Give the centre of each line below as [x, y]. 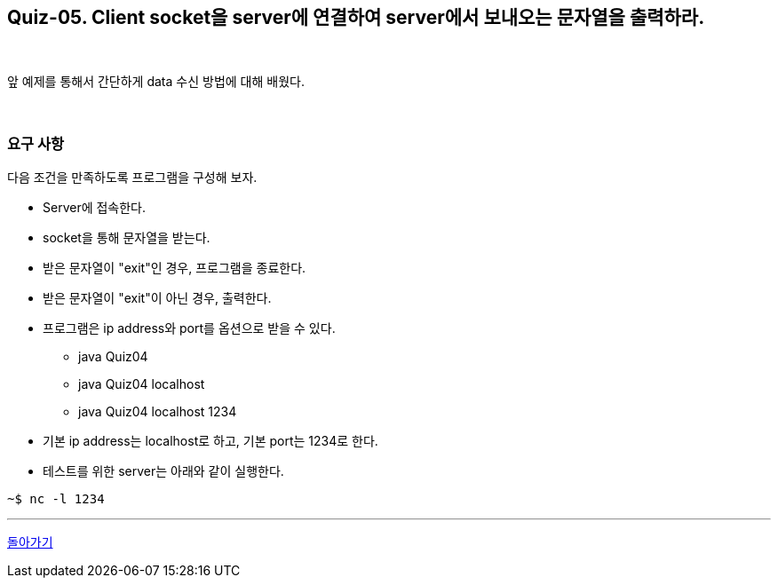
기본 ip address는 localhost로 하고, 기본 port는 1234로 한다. [210, 441]
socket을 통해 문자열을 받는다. [127, 238]
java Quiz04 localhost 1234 [158, 412]
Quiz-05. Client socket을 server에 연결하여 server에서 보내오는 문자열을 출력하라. [356, 17]
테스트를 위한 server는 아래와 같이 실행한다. [163, 471]
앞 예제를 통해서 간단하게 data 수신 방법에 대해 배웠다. [156, 82]
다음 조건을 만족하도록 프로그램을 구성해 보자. [132, 178]
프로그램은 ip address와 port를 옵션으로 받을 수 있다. [189, 328]
